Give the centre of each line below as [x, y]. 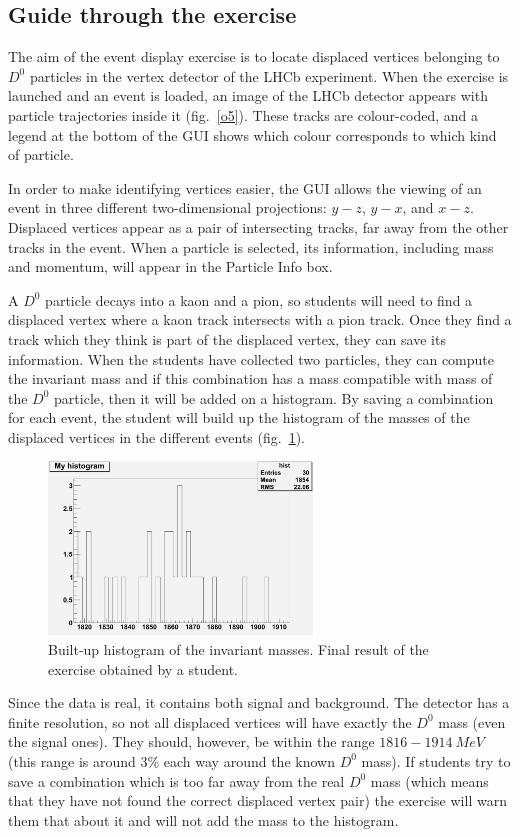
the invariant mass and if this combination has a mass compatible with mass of [250, 378]
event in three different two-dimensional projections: [167, 207]
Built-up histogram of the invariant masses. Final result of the [238, 648]
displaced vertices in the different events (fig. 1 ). [157, 436]
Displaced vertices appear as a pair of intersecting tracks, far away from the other [258, 226]
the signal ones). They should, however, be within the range [191, 741]
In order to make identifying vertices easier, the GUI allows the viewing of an [245, 187]
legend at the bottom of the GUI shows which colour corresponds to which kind [252, 134]
